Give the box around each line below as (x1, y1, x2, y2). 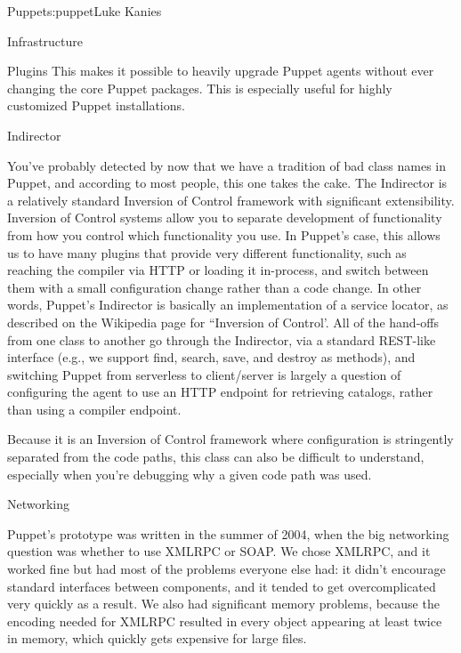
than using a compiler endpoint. (7, 399, 182, 418)
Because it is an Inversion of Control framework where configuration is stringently (7, 430, 454, 448)
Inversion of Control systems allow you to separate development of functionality (7, 208, 442, 227)
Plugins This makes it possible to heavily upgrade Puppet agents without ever (7, 61, 434, 80)
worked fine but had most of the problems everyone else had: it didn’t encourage (7, 560, 446, 578)
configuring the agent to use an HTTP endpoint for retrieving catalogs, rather (7, 383, 433, 401)
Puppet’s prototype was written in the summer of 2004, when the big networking (7, 524, 449, 543)
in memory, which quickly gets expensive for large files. (7, 629, 307, 648)
